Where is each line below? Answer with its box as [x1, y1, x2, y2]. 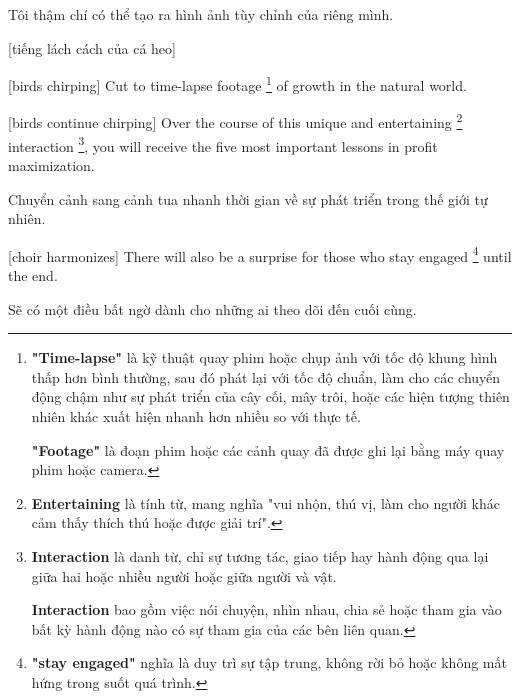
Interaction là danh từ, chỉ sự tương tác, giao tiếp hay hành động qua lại [31, 545, 489, 566]
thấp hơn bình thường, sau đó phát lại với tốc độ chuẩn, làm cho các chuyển [31, 366, 501, 387]
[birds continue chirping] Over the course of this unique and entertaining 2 [8, 109, 463, 133]
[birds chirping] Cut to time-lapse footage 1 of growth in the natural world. [8, 72, 467, 95]
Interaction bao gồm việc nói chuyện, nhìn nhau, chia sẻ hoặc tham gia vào [31, 599, 502, 620]
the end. [8, 264, 58, 285]
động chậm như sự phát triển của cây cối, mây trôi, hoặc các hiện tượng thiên [31, 386, 510, 407]
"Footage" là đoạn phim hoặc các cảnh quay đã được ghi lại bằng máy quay [31, 439, 505, 460]
